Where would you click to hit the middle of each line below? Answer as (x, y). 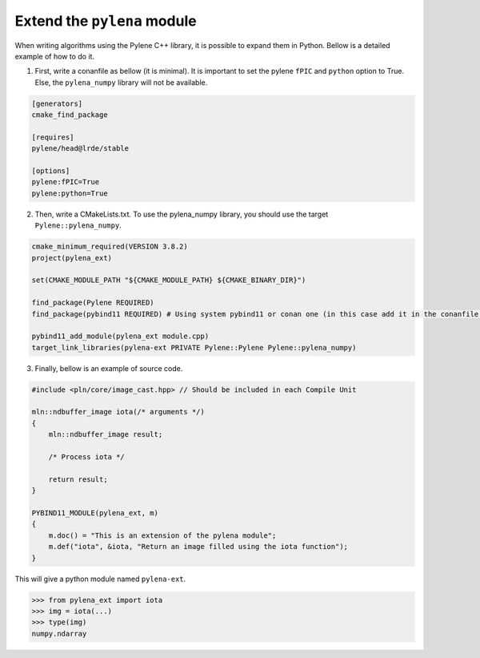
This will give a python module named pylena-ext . (100, 579)
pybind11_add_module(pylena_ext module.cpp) (120, 336)
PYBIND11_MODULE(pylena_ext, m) (95, 513)
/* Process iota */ (87, 457)
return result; (78, 479)
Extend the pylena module (106, 21)
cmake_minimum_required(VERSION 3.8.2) (110, 247)
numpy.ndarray (59, 634)
